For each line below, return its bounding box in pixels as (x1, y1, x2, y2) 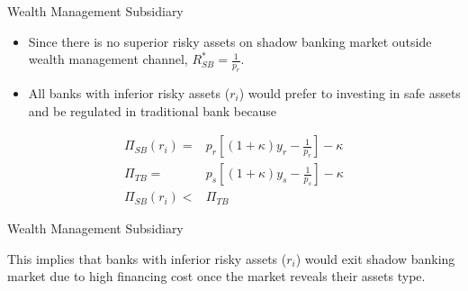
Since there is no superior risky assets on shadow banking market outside (28, 32, 432, 50)
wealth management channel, (28, 50, 188, 68)
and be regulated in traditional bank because (28, 101, 276, 120)
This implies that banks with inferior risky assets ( (7, 249, 287, 268)
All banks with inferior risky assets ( (28, 83, 230, 102)
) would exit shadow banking (295, 249, 455, 268)
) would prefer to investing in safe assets (238, 83, 461, 102)
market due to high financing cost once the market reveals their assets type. (7, 267, 426, 286)
